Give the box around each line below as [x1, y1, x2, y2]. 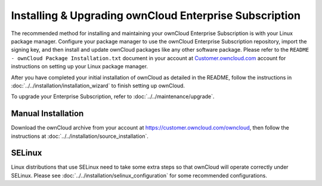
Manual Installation [11, 109, 84, 119]
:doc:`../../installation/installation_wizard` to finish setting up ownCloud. [11, 82, 185, 89]
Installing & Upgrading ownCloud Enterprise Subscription [11, 9, 301, 22]
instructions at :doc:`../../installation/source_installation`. [11, 133, 149, 140]
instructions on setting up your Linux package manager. [11, 63, 148, 70]
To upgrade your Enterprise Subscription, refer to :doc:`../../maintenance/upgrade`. [11, 93, 215, 100]
